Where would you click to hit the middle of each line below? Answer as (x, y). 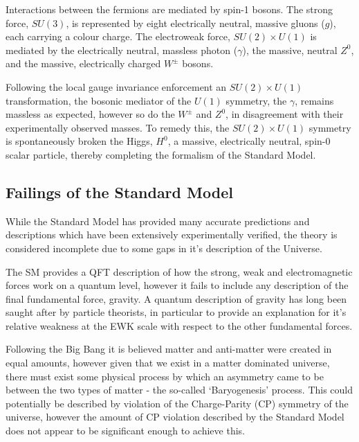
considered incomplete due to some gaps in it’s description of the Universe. (164, 248)
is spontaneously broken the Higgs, (79, 141)
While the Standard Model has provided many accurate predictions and (158, 221)
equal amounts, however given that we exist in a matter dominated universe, (168, 363)
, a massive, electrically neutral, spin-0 (249, 141)
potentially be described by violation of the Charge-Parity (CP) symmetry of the (177, 403)
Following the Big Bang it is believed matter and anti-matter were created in (169, 349)
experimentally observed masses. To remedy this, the (118, 127)
